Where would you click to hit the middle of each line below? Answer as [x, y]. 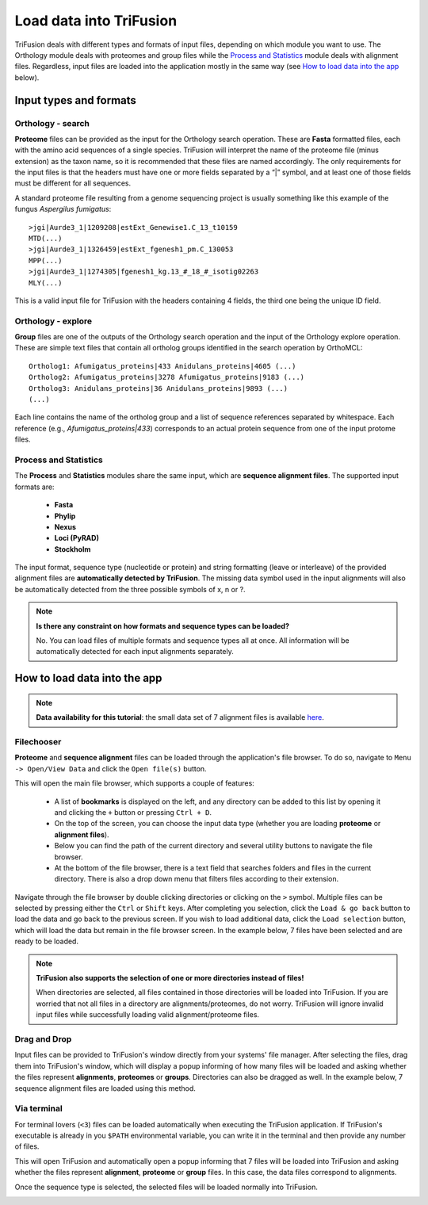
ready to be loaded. [47, 941]
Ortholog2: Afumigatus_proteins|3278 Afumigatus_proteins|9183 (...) [167, 377]
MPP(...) [46, 260]
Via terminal [38, 1108]
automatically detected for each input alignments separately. [135, 652]
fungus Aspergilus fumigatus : [63, 209]
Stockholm [73, 549]
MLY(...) [46, 283]
